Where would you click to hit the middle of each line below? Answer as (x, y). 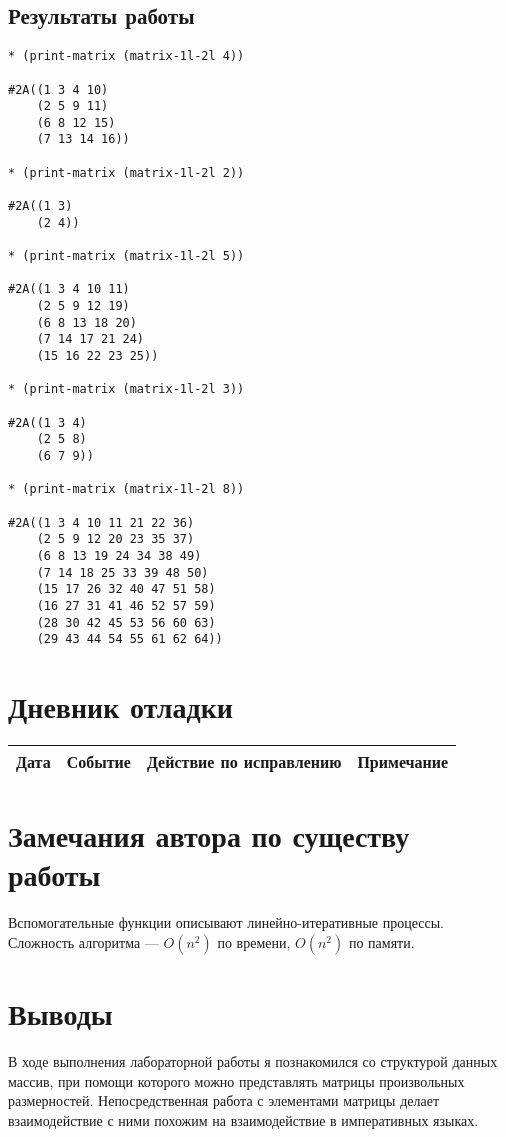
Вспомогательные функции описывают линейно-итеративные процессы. (226, 922)
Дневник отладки (120, 706)
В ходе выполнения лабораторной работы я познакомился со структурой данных (253, 1060)
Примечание (403, 761)
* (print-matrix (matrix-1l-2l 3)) (126, 389)
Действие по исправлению (244, 761)
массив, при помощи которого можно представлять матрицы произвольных (236, 1080)
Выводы (60, 1013)
